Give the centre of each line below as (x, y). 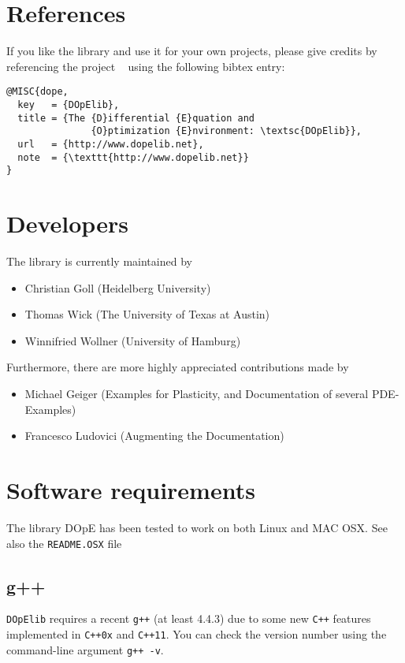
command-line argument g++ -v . (85, 649)
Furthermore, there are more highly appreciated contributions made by (178, 367)
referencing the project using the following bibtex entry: (146, 66)
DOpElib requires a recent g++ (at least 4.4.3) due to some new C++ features (189, 618)
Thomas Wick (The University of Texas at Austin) (147, 314)
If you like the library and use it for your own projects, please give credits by (192, 51)
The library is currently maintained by (99, 261)
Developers (67, 223)
